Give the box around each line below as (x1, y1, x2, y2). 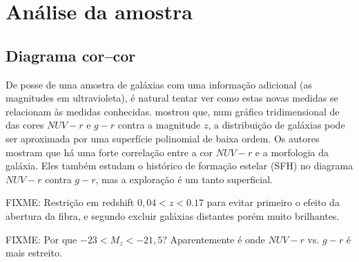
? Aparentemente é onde (162, 232, 265, 246)
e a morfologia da (255, 144, 329, 159)
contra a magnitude (117, 118, 201, 132)
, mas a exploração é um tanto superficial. (95, 171, 273, 186)
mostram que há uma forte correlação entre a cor (6, 144, 213, 159)
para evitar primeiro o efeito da (206, 195, 340, 209)
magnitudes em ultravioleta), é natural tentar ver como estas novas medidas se (6, 91, 338, 105)
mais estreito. (6, 245, 62, 260)
